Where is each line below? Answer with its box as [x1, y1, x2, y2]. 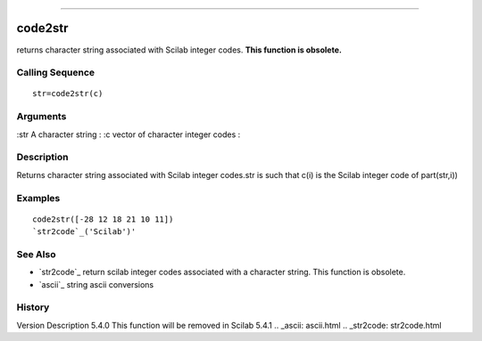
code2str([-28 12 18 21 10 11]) [32, 214, 174, 224]
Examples [16, 191, 61, 204]
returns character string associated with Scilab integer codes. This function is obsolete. [16, 45, 343, 55]
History [16, 301, 50, 313]
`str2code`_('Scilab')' [32, 227, 137, 237]
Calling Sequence [16, 67, 96, 79]
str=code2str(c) [32, 89, 104, 99]
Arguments [16, 110, 67, 123]
